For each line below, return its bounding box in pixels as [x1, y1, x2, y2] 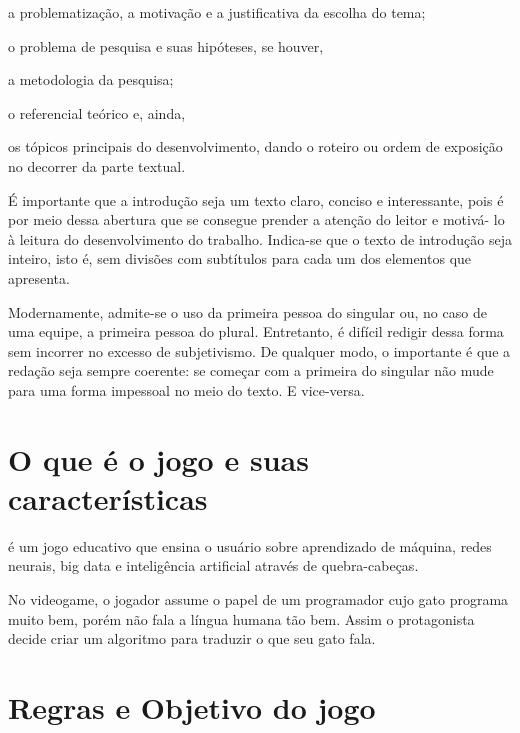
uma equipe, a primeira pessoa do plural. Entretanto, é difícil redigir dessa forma [8, 321, 504, 342]
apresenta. [8, 267, 70, 288]
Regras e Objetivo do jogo [8, 686, 376, 727]
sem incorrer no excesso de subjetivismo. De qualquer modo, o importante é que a [8, 340, 511, 361]
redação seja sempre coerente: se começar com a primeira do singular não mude [8, 360, 494, 381]
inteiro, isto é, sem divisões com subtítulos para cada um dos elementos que [8, 248, 472, 269]
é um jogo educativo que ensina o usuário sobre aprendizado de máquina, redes [8, 535, 492, 556]
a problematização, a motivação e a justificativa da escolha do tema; [8, 2, 426, 22]
